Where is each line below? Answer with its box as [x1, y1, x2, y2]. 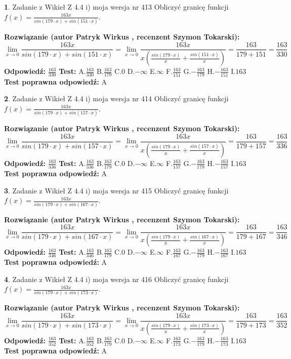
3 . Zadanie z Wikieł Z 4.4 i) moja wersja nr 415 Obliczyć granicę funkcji [4, 185, 229, 195]
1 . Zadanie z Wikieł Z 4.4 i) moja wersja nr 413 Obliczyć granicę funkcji [4, 2, 229, 12]
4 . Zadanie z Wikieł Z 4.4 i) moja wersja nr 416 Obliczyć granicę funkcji [4, 273, 229, 284]
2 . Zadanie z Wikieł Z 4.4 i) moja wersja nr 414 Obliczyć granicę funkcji [4, 93, 229, 104]
